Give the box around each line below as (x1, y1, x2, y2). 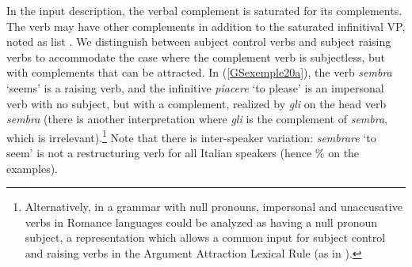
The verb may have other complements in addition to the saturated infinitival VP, (6, 17, 406, 34)
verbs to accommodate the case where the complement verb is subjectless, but (6, 48, 386, 65)
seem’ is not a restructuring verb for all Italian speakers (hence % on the (6, 145, 360, 160)
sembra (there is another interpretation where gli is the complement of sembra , (6, 111, 387, 127)
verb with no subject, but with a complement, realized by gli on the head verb (6, 95, 387, 111)
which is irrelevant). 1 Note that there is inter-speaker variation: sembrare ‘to (6, 126, 376, 145)
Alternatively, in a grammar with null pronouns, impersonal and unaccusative (25, 198, 402, 215)
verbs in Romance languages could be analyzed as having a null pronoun (25, 213, 378, 230)
